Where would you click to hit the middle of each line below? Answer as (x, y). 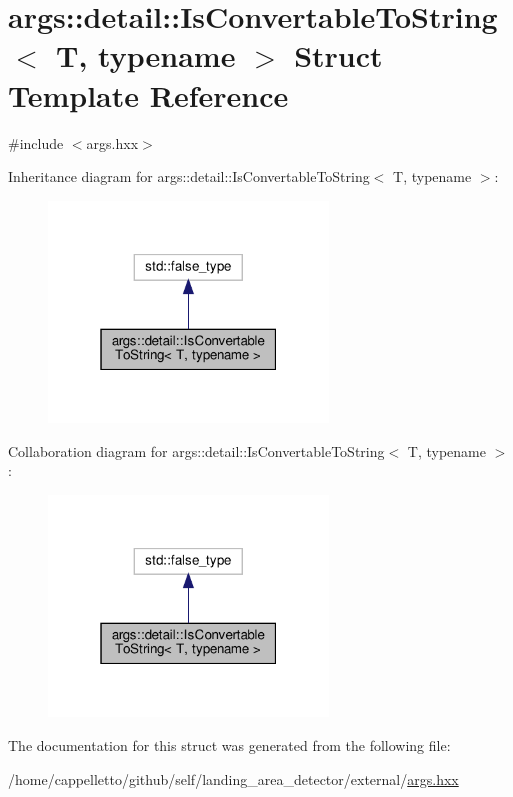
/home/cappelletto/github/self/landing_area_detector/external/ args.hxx (233, 778)
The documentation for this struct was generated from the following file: (229, 745)
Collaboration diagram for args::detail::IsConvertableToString (196, 450)
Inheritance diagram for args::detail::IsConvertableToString (189, 176)
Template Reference (148, 94)
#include (36, 142)
